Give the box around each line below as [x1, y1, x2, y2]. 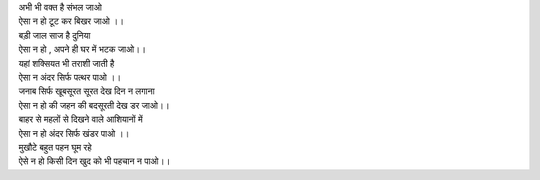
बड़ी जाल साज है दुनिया [18, 29, 91, 41]
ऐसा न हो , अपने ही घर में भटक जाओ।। [18, 43, 147, 55]
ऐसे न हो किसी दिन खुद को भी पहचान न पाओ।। [18, 155, 171, 167]
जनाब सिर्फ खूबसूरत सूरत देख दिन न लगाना [18, 85, 155, 97]
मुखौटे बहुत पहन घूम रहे [18, 141, 92, 153]
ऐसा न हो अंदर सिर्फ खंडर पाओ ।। [18, 127, 130, 139]
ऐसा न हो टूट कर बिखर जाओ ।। [18, 15, 125, 27]
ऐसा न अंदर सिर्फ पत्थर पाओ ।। [18, 71, 122, 83]
